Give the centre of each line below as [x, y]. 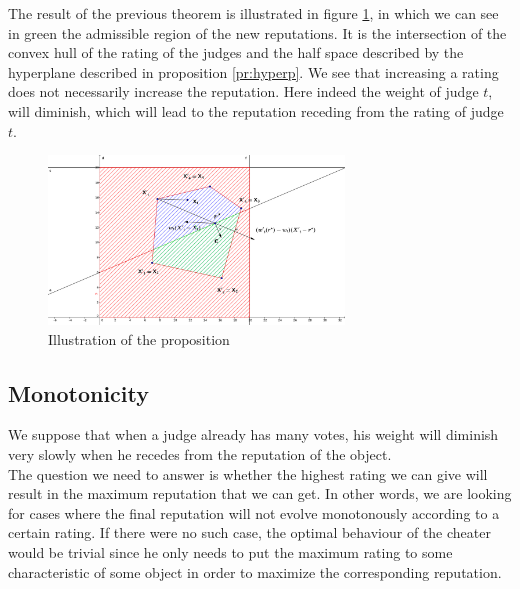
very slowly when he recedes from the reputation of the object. [200, 453]
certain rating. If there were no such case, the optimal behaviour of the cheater [249, 532]
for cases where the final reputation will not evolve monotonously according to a [254, 512]
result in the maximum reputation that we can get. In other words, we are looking [260, 493]
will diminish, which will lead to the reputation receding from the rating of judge [256, 110]
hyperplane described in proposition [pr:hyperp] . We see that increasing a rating [253, 71]
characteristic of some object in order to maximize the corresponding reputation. [255, 571]
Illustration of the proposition [139, 338]
